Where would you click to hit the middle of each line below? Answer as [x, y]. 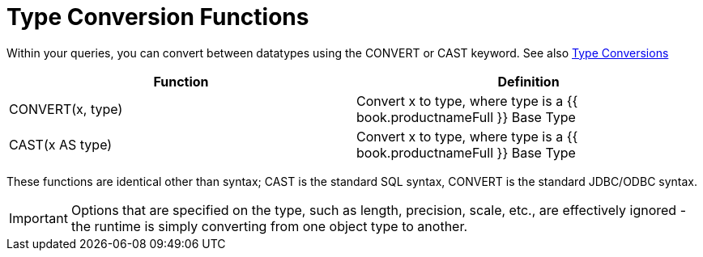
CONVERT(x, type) [66, 109]
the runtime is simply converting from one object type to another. [269, 226]
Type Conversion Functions [158, 17]
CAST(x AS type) [61, 144]
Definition [528, 81]
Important [38, 218]
